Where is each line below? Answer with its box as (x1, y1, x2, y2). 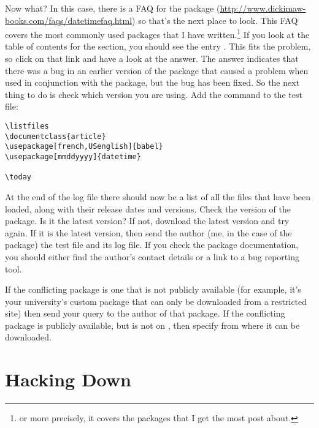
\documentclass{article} (5, 132, 106, 141)
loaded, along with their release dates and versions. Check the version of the (5, 202, 291, 215)
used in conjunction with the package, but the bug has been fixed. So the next (5, 76, 300, 89)
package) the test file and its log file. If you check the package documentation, (5, 238, 299, 251)
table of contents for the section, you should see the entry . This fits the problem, (5, 40, 311, 53)
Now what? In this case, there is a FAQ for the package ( (5, 2, 220, 14)
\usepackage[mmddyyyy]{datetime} (5, 152, 141, 161)
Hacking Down (5, 367, 131, 392)
